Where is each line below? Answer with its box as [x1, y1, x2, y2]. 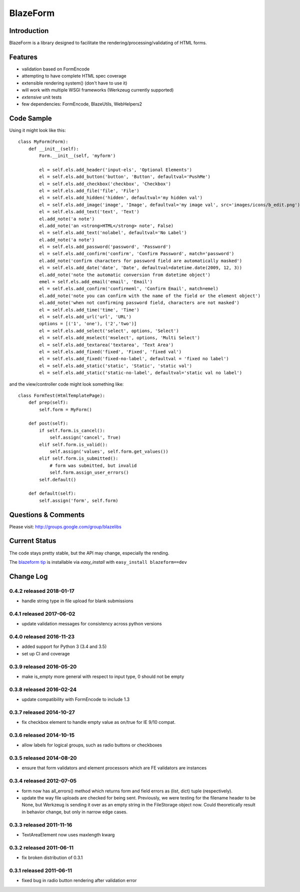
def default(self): [28, 491, 76, 496]
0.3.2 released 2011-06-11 [9, 844, 73, 851]
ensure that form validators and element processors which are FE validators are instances [21, 765, 207, 771]
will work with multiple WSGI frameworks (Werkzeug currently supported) [21, 87, 174, 93]
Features [9, 53, 37, 61]
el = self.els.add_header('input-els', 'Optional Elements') [39, 167, 192, 173]
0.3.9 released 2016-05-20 [9, 663, 77, 670]
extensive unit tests [21, 94, 62, 100]
